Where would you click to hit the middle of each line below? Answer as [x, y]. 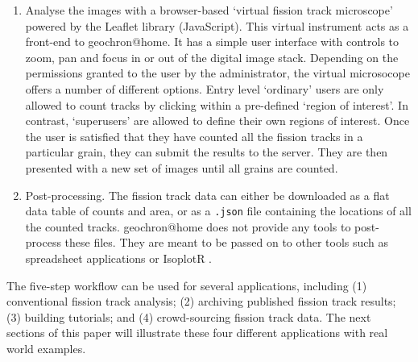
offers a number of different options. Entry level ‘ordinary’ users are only [205, 88]
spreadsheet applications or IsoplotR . [119, 258]
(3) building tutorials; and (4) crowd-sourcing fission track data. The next [189, 316]
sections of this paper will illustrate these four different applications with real [197, 333]
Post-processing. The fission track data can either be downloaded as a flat [207, 195]
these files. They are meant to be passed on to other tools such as [227, 242]
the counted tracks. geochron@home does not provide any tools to [188, 226]
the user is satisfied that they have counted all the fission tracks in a [194, 136]
